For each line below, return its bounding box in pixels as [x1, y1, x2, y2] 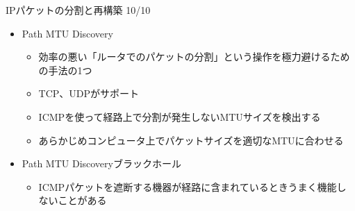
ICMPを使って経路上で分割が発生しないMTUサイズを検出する [38, 109, 321, 124]
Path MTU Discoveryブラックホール [22, 156, 181, 171]
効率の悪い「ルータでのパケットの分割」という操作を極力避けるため [38, 49, 350, 64]
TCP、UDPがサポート [38, 86, 140, 101]
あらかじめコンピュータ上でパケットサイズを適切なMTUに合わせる [38, 133, 344, 147]
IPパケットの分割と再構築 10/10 [6, 3, 151, 17]
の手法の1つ [38, 62, 92, 77]
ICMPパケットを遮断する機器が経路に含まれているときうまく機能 [38, 179, 337, 194]
